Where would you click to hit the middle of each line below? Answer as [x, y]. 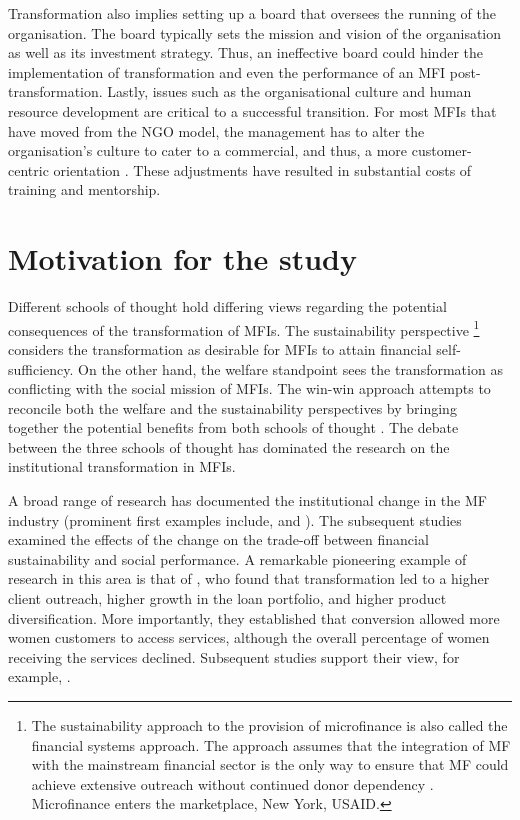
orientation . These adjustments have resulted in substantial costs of [262, 169]
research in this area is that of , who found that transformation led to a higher [249, 578]
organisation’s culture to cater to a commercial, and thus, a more [208, 150]
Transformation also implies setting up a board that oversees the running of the [252, 13]
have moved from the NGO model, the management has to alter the [216, 130]
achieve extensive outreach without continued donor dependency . [232, 783]
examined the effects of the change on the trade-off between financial [218, 539]
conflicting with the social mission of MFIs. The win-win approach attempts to [249, 388]
